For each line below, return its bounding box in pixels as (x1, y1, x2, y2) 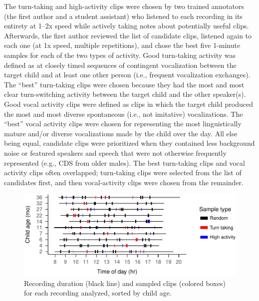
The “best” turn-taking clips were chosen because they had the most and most (4, 79, 245, 89)
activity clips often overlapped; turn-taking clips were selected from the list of (4, 167, 242, 178)
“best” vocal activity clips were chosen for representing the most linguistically (4, 118, 242, 129)
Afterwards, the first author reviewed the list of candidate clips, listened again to (4, 30, 252, 40)
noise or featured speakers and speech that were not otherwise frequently (4, 147, 227, 158)
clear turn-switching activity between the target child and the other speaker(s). (4, 89, 246, 99)
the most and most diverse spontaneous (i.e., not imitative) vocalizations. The (4, 108, 243, 119)
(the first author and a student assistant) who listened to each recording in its (4, 10, 243, 21)
